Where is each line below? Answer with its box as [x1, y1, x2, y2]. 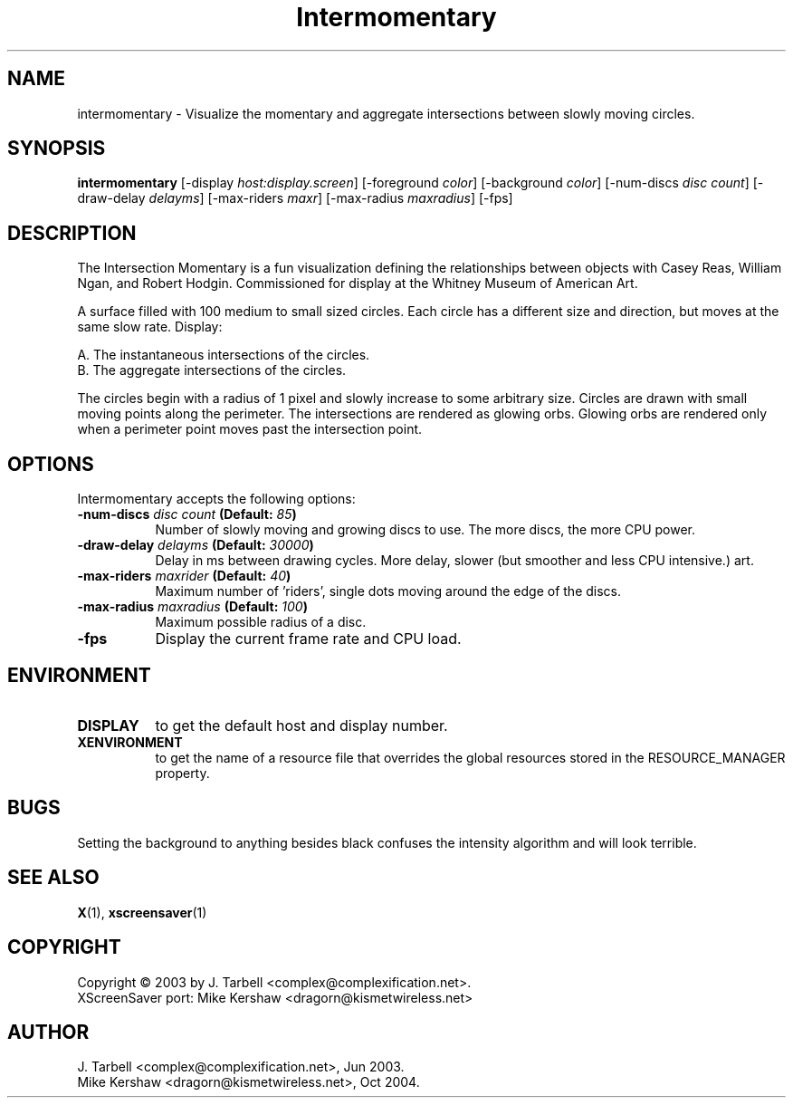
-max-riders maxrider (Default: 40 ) [77, 568, 291, 584]
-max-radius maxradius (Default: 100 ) [77, 599, 308, 615]
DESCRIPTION [7, 221, 137, 245]
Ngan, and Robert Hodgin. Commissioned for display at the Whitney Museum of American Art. [77, 275, 638, 292]
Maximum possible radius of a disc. [155, 614, 367, 630]
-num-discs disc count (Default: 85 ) [77, 506, 297, 523]
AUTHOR [7, 1020, 90, 1043]
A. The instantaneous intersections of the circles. [77, 347, 370, 363]
